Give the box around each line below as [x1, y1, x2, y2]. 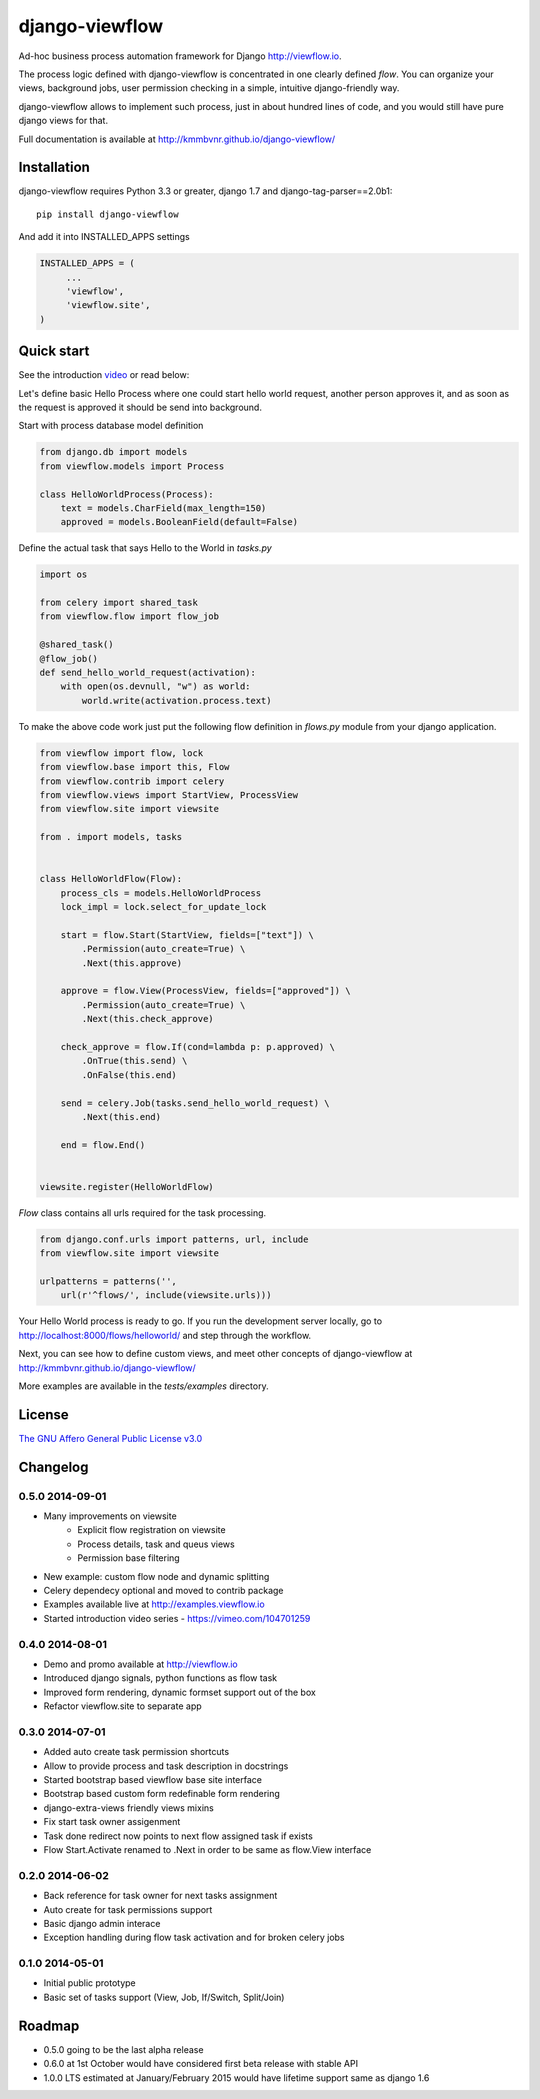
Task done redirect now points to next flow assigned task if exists [43, 1830, 314, 1842]
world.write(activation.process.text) [81, 695, 272, 706]
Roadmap [18, 2017, 80, 2034]
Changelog [18, 1458, 89, 1475]
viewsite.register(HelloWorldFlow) [39, 1181, 214, 1192]
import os [39, 569, 88, 580]
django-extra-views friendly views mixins [43, 1801, 214, 1814]
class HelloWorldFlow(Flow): [39, 873, 183, 885]
